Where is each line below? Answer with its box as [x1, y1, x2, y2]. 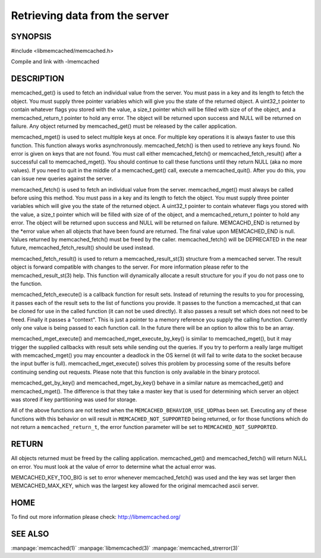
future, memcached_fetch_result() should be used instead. [11, 244, 155, 251]
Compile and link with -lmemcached [11, 58, 99, 65]
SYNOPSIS [11, 31, 52, 42]
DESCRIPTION [11, 74, 65, 84]
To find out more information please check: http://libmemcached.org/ [11, 513, 181, 521]
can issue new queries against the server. [11, 175, 113, 182]
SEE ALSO [11, 529, 49, 539]
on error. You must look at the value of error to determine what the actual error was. [11, 463, 216, 470]
